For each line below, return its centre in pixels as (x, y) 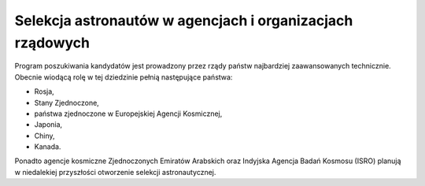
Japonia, (48, 125)
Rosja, (44, 91)
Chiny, (44, 136)
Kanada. (48, 147)
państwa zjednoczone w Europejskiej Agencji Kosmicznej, (128, 113)
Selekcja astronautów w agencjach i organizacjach (184, 20)
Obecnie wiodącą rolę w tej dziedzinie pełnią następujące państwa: (124, 77)
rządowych (52, 43)
